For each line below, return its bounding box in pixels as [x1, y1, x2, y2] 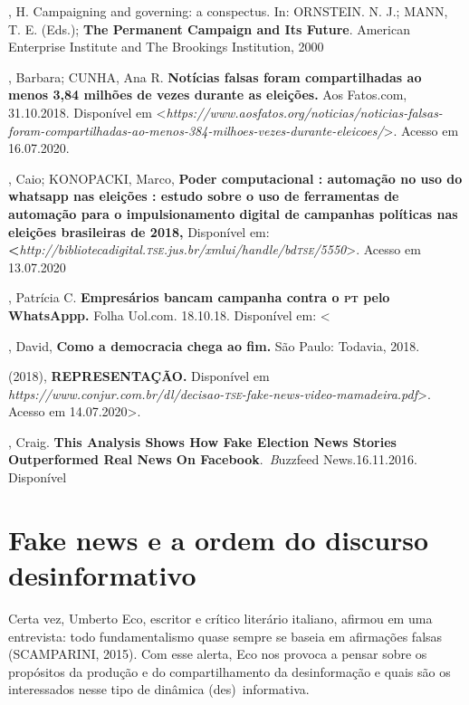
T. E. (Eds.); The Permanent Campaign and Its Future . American [8, 19, 410, 38]
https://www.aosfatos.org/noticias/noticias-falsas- [166, 102, 443, 121]
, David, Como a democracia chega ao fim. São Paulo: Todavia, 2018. [8, 336, 420, 355]
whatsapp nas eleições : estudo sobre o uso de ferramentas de [8, 186, 399, 205]
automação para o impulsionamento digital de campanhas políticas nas [8, 204, 458, 223]
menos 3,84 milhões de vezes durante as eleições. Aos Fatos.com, [8, 85, 407, 104]
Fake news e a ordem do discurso [8, 520, 429, 557]
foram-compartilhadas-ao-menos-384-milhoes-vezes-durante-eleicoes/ [8, 120, 384, 139]
